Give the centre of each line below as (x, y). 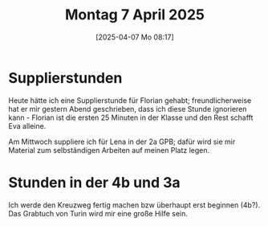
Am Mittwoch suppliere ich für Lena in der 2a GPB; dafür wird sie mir (122, 142)
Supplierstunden (65, 78)
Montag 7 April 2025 (135, 15)
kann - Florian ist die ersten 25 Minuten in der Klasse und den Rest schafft (131, 117)
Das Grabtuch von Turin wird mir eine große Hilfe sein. (98, 213)
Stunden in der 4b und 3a (94, 182)
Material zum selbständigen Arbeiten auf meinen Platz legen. (109, 150)
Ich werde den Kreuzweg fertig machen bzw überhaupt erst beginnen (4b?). (134, 205)
